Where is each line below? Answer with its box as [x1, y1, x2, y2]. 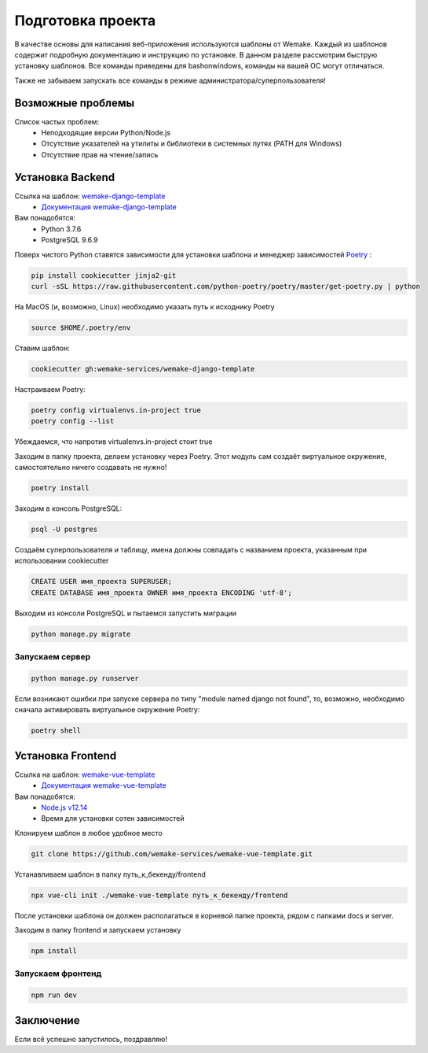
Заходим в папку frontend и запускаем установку [14, 926, 181, 935]
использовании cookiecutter [14, 556, 109, 566]
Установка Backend [14, 170, 115, 184]
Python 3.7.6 [41, 224, 82, 234]
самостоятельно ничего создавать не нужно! [14, 463, 167, 472]
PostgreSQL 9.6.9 [41, 235, 98, 245]
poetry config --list [31, 417, 115, 426]
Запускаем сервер [14, 652, 91, 663]
